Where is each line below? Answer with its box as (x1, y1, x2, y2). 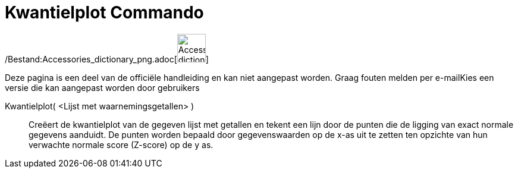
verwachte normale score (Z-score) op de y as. (29, 139, 214, 150)
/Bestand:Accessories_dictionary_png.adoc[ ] (5, 54, 209, 64)
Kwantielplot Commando (5, 2, 204, 23)
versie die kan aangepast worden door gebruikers (5, 82, 200, 93)
